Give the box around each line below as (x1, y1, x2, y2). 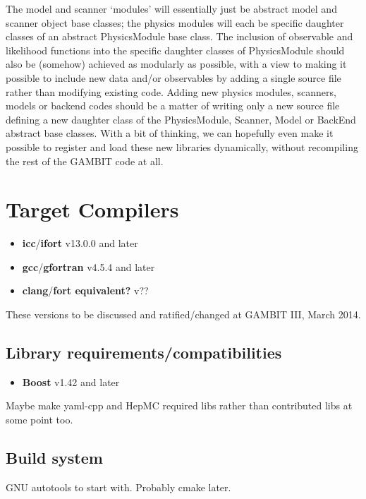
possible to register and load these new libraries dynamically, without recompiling (6, 139, 358, 154)
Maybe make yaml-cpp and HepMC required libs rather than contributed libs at (6, 398, 353, 413)
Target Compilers (6, 195, 179, 224)
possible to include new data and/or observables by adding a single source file (6, 70, 341, 85)
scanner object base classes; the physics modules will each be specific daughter (6, 15, 344, 30)
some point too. (6, 412, 73, 427)
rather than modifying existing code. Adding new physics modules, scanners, (6, 84, 336, 99)
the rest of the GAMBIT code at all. (6, 153, 164, 168)
